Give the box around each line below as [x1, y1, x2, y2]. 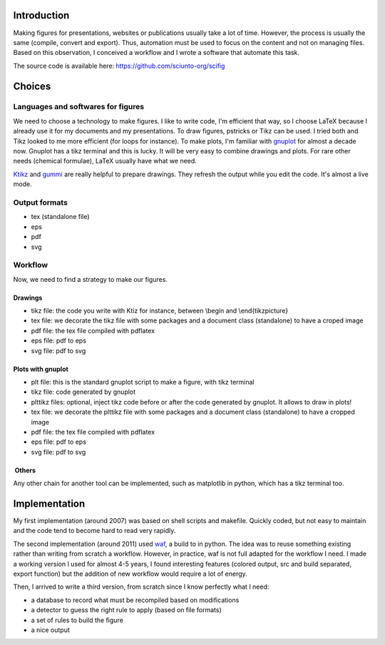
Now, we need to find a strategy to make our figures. [13, 275, 168, 283]
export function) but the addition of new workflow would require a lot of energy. [13, 569, 247, 578]
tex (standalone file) [31, 213, 90, 221]
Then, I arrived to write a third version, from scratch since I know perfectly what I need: [13, 582, 269, 591]
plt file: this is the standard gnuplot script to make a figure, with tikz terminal [31, 377, 255, 386]
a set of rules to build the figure [31, 616, 124, 624]
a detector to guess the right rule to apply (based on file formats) [31, 606, 222, 614]
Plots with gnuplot [13, 365, 69, 373]
